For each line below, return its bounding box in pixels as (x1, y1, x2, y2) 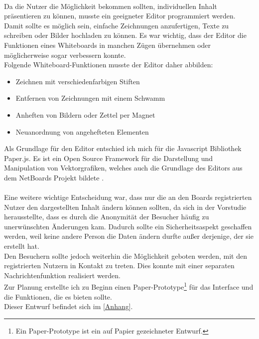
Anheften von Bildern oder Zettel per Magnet (15, 109, 155, 120)
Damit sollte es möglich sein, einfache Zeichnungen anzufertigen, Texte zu (4, 20, 229, 30)
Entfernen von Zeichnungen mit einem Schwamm (15, 93, 165, 103)
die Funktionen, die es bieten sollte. (4, 291, 112, 302)
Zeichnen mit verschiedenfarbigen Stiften (15, 76, 140, 86)
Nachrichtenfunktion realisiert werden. (4, 270, 121, 280)
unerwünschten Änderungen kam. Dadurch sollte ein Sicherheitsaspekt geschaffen (4, 221, 252, 231)
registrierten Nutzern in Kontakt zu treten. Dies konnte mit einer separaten (4, 260, 235, 271)
